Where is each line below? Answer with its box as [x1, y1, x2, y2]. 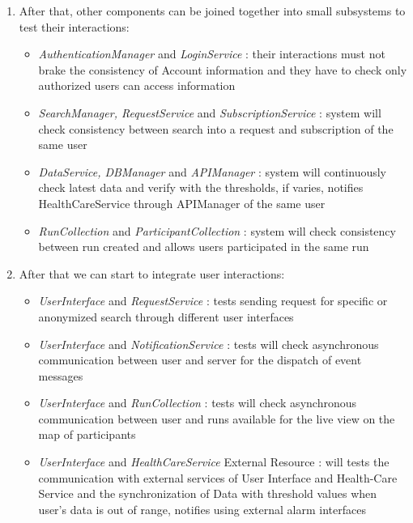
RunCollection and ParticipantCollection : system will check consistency [38, 222, 396, 239]
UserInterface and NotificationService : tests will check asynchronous [38, 335, 379, 352]
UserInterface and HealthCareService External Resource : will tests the [38, 453, 390, 470]
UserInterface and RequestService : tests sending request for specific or [38, 292, 388, 309]
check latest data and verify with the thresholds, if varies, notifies [38, 179, 364, 196]
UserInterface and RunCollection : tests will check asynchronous [38, 394, 356, 411]
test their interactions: [19, 18, 130, 35]
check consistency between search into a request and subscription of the [38, 120, 394, 137]
